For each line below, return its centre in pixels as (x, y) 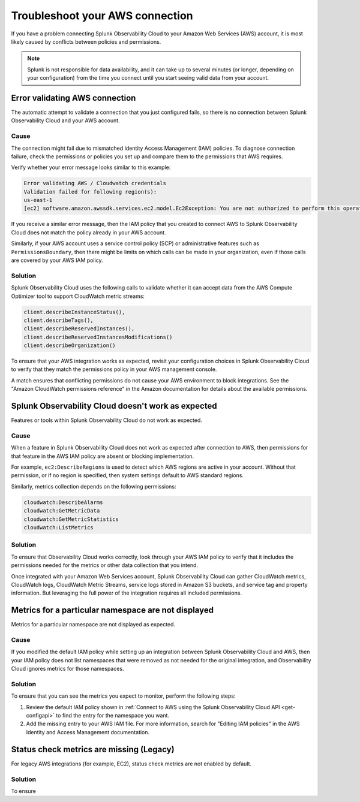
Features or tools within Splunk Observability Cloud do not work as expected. (106, 420)
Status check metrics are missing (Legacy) (93, 749)
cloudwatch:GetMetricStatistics (71, 519)
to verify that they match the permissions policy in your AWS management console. (114, 369)
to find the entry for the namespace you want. (113, 716)
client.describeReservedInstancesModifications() (98, 337)
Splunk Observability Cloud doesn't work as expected (114, 406)
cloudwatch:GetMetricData (62, 511)
